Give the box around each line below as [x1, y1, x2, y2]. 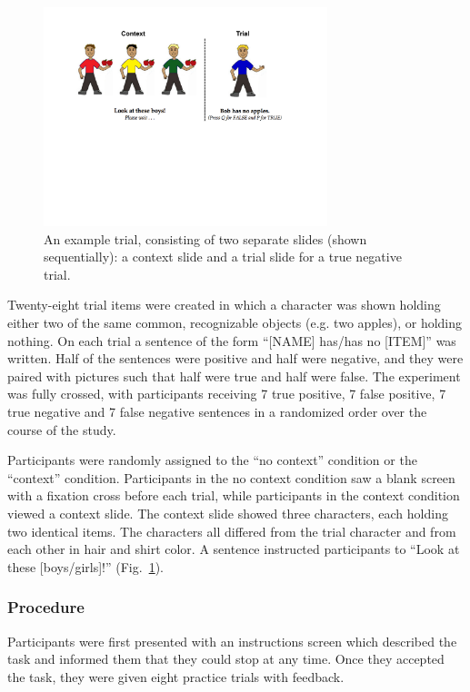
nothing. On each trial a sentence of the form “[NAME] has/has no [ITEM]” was [7, 331, 456, 350]
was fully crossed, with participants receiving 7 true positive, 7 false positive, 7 [7, 384, 446, 403]
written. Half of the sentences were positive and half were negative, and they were [7, 349, 464, 368]
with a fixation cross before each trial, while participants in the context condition [7, 486, 460, 505]
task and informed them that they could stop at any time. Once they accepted [7, 649, 445, 668]
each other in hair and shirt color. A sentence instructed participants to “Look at [7, 539, 460, 559]
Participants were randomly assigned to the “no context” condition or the [7, 450, 417, 470]
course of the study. [7, 420, 116, 439]
